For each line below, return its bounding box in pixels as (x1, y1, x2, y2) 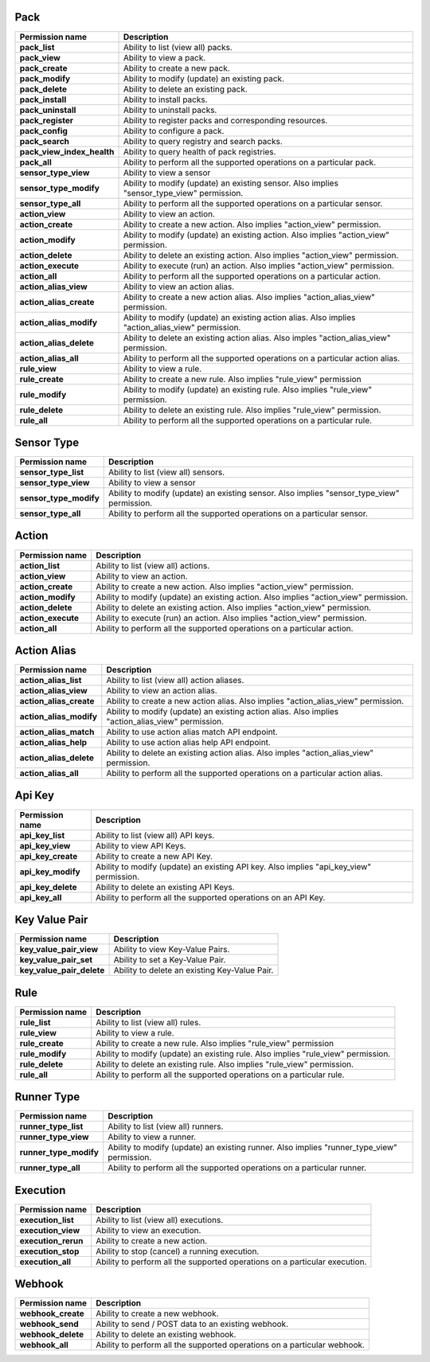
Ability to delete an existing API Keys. (96, 881, 235, 892)
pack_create (19, 62, 68, 73)
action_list (19, 560, 61, 571)
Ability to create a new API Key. (96, 850, 213, 861)
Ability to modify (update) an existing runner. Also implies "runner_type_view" (107, 1142, 398, 1153)
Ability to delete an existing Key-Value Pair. (113, 965, 274, 976)
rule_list (19, 1017, 51, 1028)
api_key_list (19, 829, 65, 841)
